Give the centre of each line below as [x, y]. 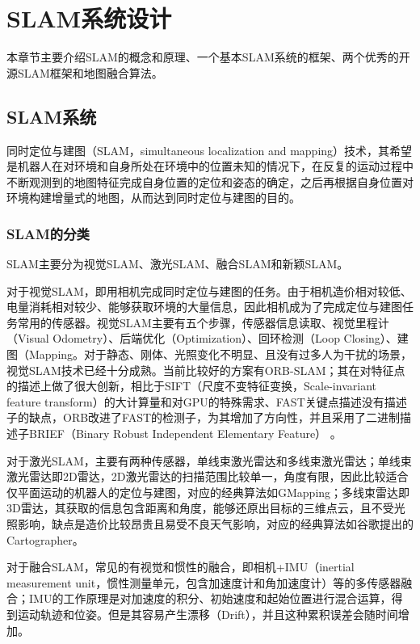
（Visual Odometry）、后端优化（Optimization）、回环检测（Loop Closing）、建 [208, 338]
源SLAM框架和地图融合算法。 [85, 72]
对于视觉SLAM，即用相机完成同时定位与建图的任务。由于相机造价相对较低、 [209, 290]
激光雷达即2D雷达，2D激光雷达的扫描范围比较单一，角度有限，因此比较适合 [208, 476]
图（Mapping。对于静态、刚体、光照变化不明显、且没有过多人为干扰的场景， [210, 354]
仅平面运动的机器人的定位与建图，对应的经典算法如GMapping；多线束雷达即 [208, 492]
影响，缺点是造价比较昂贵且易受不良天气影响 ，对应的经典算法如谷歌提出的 [215, 524]
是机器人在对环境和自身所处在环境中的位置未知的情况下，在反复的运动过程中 [210, 166]
